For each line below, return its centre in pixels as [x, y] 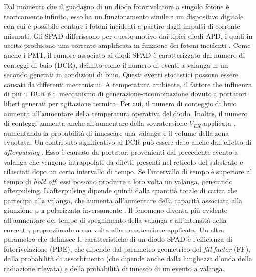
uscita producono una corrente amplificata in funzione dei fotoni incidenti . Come [127, 45]
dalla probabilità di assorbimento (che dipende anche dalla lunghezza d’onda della [128, 258]
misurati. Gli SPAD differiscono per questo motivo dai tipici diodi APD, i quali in [128, 35]
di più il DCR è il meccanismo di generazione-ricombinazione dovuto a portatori [126, 94]
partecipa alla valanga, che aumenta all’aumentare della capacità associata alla [123, 200]
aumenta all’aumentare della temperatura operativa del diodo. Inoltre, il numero [126, 113]
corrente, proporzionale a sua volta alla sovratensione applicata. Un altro [114, 229]
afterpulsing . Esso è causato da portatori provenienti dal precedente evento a [121, 152]
